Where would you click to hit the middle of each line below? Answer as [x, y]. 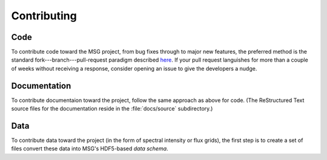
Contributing [44, 16]
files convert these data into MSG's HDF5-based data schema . [90, 149]
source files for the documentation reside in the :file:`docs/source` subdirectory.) [112, 109]
